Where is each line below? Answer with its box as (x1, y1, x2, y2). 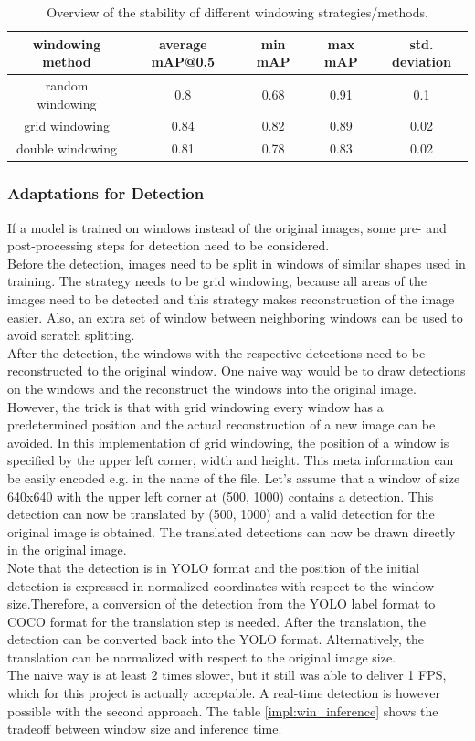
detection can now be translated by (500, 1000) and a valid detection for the (7, 504, 435, 524)
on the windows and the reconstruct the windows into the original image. (7, 378, 417, 397)
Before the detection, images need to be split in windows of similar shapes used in (7, 253, 466, 272)
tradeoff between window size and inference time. (7, 719, 282, 738)
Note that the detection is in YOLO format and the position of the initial (7, 557, 420, 577)
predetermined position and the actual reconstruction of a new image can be (7, 415, 436, 434)
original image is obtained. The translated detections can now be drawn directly (7, 522, 456, 541)
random (45, 76, 89, 95)
